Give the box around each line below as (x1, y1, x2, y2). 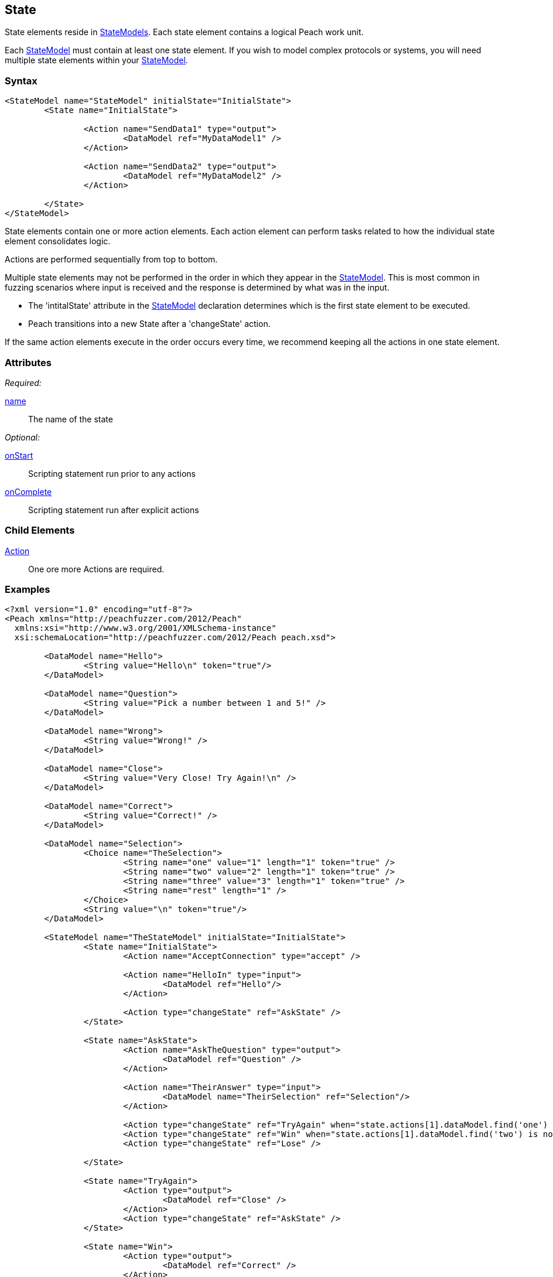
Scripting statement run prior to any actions (28, 468, 196, 479)
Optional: (5, 432, 40, 442)
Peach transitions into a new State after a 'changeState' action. (28, 319, 271, 329)
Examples (5, 583, 50, 596)
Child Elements (5, 524, 75, 537)
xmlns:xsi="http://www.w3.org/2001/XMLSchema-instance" (14, 623, 276, 633)
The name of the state (28, 414, 113, 424)
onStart (5, 450, 33, 460)
